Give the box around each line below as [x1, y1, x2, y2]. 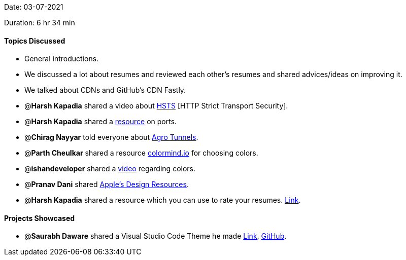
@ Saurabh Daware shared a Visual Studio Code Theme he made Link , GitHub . [24, 232, 287, 241]
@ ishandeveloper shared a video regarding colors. [24, 164, 196, 173]
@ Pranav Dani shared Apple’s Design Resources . [24, 180, 189, 189]
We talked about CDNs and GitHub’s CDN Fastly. [24, 86, 186, 95]
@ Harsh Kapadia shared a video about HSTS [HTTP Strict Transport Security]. [24, 101, 288, 110]
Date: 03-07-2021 [4, 3, 63, 11]
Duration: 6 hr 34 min [4, 18, 75, 27]
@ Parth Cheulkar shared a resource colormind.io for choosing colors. [24, 148, 258, 158]
